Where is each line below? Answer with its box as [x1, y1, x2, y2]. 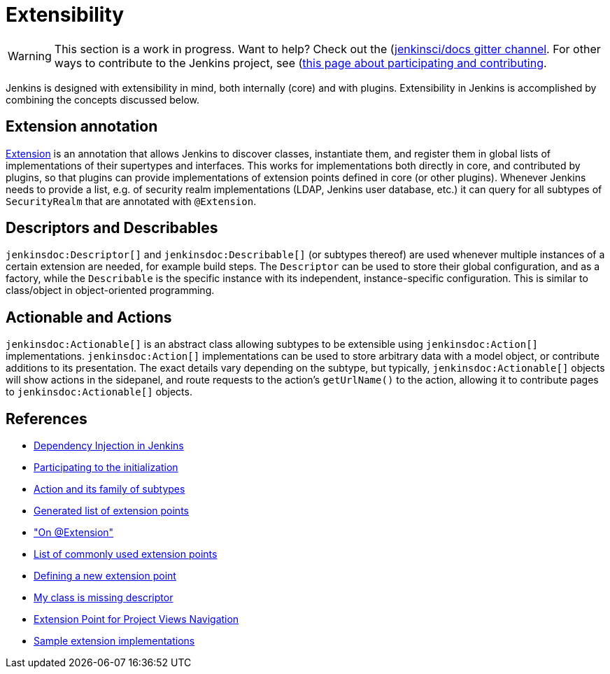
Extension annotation [6, 118, 158, 136]
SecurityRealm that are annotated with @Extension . [6, 195, 257, 207]
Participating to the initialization [34, 461, 178, 474]
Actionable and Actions [6, 308, 172, 326]
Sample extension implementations [34, 635, 195, 647]
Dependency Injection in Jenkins [34, 440, 184, 452]
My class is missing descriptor [34, 591, 173, 604]
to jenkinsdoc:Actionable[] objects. [6, 386, 192, 398]
